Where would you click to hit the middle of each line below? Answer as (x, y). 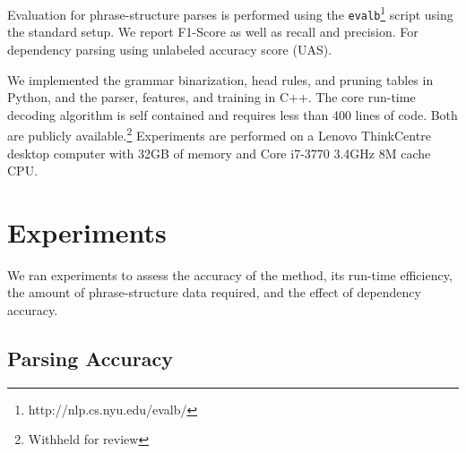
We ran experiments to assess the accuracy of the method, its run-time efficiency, (230, 274)
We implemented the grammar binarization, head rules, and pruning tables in (220, 79)
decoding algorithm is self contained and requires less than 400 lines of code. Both (233, 114)
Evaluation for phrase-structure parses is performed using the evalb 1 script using (230, 13)
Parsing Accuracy (90, 359)
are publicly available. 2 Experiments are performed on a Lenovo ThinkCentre (219, 134)
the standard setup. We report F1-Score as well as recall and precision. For (213, 32)
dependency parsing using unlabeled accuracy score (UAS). (170, 49)
